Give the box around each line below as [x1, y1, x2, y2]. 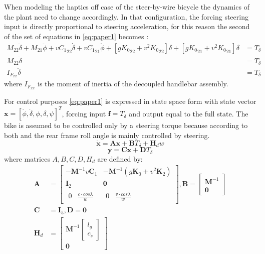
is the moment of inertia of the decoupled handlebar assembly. [37, 78, 228, 89]
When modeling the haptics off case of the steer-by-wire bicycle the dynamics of [4, 2, 249, 12]
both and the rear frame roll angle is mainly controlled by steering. [4, 130, 210, 140]
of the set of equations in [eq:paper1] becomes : [4, 31, 149, 41]
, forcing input [62, 108, 106, 118]
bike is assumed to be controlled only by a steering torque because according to [4, 120, 248, 131]
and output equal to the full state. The [129, 108, 248, 118]
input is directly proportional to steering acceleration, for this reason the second [4, 21, 250, 32]
